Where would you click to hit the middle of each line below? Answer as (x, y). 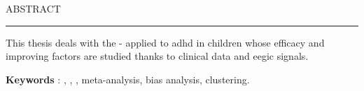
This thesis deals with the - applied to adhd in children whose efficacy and (165, 42)
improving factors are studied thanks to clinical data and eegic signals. (157, 56)
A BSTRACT (33, 8)
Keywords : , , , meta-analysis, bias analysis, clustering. (128, 79)
